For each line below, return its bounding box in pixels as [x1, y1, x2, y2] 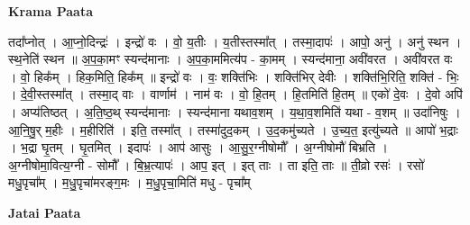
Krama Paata [8, 2, 93, 20]
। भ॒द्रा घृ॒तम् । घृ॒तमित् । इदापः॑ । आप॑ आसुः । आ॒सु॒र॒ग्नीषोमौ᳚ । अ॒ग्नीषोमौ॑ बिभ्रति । [8, 138, 388, 157]
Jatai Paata [8, 202, 81, 221]
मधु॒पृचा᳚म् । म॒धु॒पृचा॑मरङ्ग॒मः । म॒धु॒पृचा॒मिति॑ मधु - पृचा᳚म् [8, 173, 251, 192]
